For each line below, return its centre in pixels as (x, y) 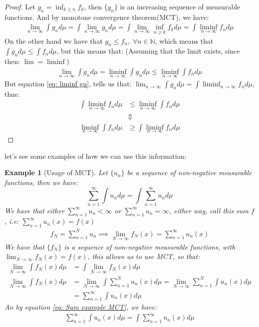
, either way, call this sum (209, 210)
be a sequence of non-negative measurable (189, 172)
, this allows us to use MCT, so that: (144, 256)
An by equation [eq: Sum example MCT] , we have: (81, 307)
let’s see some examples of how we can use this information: (95, 156)
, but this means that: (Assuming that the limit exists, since (148, 51)
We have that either (35, 210)
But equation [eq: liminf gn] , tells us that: (68, 84)
